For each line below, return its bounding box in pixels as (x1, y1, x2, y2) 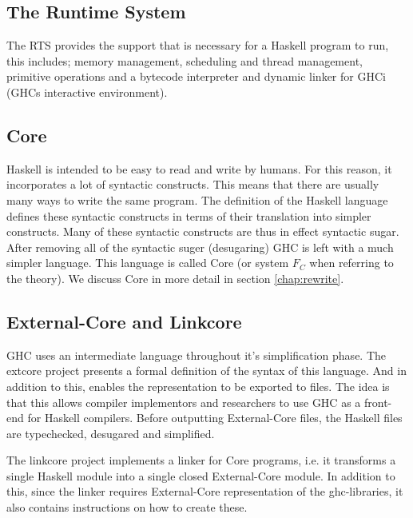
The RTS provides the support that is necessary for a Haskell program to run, (6, 37, 389, 54)
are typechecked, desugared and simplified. (6, 424, 215, 441)
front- (363, 393, 392, 410)
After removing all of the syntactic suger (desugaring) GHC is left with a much (6, 238, 394, 255)
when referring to (309, 254, 394, 271)
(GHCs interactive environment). (6, 83, 168, 100)
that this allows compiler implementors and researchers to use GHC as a (6, 393, 361, 410)
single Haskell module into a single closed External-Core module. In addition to (6, 467, 395, 484)
